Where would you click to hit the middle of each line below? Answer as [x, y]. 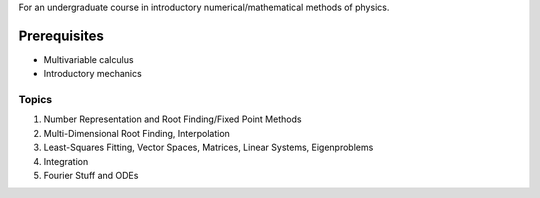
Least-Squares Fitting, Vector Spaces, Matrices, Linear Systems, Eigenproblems [208, 147]
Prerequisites [61, 35]
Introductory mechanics [92, 74]
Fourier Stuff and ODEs [91, 175]
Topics [35, 100]
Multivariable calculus [88, 59]
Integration [66, 161]
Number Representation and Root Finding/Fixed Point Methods [172, 119]
